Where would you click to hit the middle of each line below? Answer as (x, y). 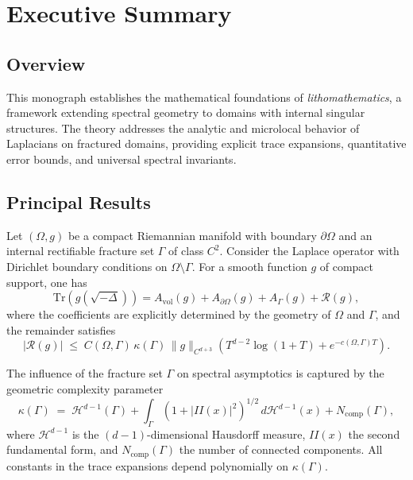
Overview (46, 63)
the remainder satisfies (61, 329)
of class (186, 251)
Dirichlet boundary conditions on (87, 266)
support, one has (47, 282)
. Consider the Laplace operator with (309, 251)
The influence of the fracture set (85, 373)
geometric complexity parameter (85, 388)
